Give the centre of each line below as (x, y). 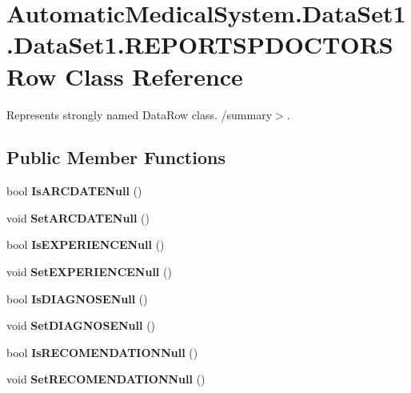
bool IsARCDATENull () (74, 191)
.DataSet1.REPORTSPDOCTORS (200, 44)
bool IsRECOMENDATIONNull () (102, 352)
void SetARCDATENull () (78, 217)
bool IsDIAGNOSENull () (77, 298)
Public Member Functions (116, 157)
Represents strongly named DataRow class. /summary (140, 114)
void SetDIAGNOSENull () (81, 325)
